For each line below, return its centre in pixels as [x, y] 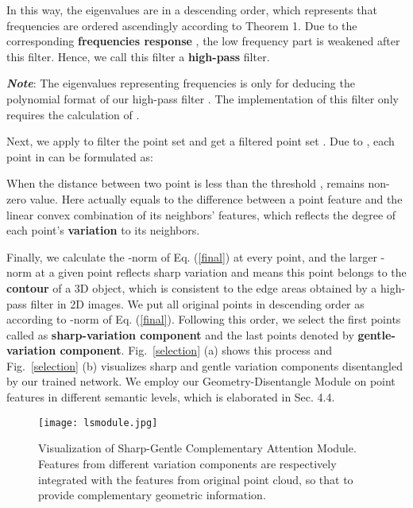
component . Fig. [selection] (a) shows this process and [196, 350]
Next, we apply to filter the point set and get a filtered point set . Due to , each [201, 141]
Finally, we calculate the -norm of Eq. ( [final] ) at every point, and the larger [192, 256]
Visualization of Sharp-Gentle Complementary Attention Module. [197, 448]
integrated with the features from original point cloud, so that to [196, 479]
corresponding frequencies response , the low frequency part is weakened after [203, 41]
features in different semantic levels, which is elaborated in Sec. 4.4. [171, 397]
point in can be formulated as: [80, 156]
